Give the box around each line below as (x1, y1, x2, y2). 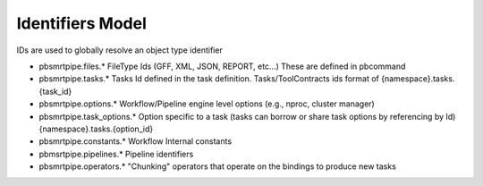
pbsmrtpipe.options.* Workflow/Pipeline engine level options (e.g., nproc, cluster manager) (38, 98, 375, 109)
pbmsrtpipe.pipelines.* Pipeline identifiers (38, 148, 194, 159)
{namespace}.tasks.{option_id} (38, 123, 154, 134)
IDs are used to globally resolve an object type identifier (16, 45, 223, 55)
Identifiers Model (16, 13, 147, 33)
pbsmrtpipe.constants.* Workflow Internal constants (38, 136, 233, 147)
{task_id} (38, 86, 72, 97)
